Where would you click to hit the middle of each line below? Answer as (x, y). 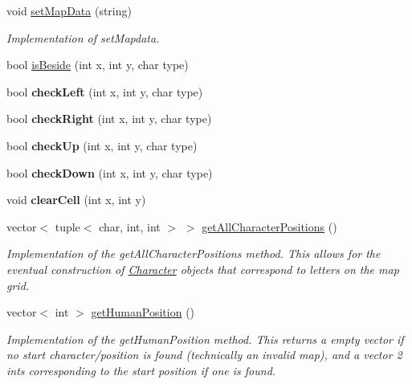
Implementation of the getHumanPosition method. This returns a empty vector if (205, 339)
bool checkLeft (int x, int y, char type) (105, 91)
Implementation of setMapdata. (83, 37)
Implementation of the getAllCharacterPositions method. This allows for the (194, 253)
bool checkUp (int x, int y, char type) (102, 145)
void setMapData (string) (69, 10)
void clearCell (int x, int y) (76, 200)
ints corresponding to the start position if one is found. (141, 370)
